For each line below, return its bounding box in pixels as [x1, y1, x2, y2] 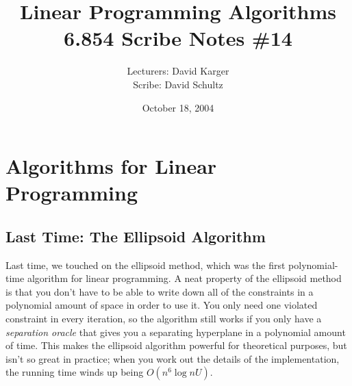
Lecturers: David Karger [127, 64, 229, 78]
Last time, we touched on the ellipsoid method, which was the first [5, 257, 286, 272]
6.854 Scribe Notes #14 [64, 24, 292, 52]
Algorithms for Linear [5, 152, 217, 180]
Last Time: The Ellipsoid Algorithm [5, 225, 266, 246]
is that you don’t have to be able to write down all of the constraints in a [5, 284, 314, 298]
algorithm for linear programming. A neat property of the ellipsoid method [27, 271, 342, 285]
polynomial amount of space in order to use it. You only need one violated [5, 298, 318, 312]
